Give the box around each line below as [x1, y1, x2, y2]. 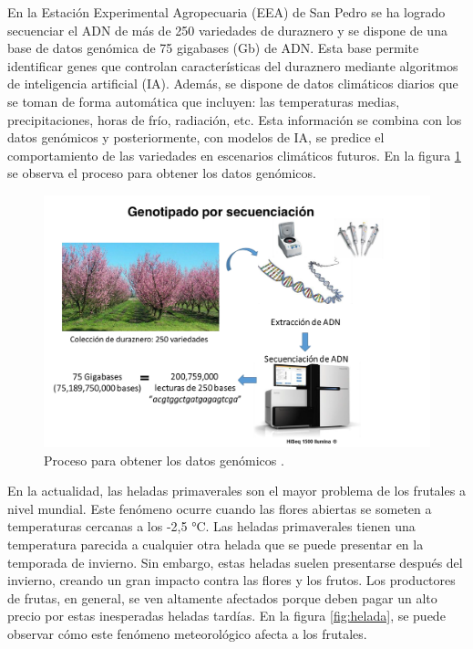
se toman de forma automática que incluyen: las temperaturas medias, [7, 91, 400, 110]
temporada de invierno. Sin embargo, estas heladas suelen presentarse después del [7, 552, 463, 571]
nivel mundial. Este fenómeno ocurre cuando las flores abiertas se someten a [7, 498, 432, 518]
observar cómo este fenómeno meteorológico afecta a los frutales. [7, 624, 367, 644]
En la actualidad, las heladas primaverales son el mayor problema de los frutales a [7, 481, 466, 500]
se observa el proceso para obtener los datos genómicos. [7, 163, 316, 183]
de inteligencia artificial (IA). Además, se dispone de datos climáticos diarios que [7, 74, 458, 93]
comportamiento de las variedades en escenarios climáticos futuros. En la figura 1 [7, 145, 461, 164]
